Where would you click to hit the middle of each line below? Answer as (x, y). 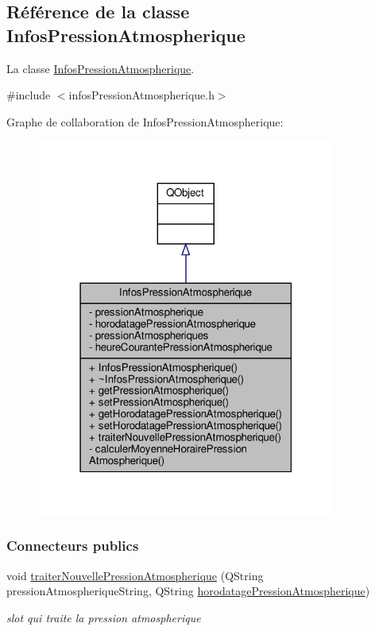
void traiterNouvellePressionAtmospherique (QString (135, 575)
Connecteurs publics (73, 546)
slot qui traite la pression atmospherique (104, 617)
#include (29, 95)
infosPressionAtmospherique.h (141, 95)
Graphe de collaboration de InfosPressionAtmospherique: (145, 121)
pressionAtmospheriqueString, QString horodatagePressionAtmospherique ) (188, 591)
